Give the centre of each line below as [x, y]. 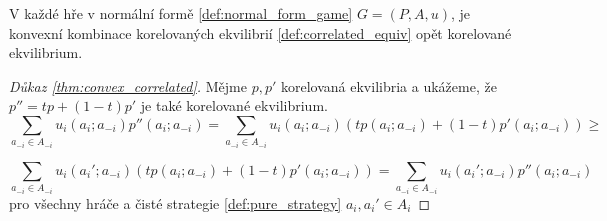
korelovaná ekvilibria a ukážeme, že [389, 85]
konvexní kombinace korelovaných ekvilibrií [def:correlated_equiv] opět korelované [260, 32]
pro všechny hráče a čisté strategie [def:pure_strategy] [175, 202]
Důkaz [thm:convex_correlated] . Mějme [128, 85]
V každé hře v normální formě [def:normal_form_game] [181, 13]
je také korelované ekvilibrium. [234, 105]
